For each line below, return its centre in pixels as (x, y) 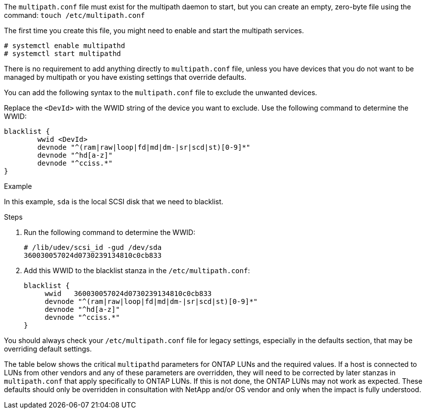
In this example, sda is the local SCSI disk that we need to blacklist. (114, 202)
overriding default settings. (48, 349)
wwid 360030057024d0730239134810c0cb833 (128, 294)
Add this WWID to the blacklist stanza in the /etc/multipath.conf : (137, 270)
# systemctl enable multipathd (65, 46)
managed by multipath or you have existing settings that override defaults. (125, 77)
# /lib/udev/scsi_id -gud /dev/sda (93, 247)
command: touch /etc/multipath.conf (75, 15)
